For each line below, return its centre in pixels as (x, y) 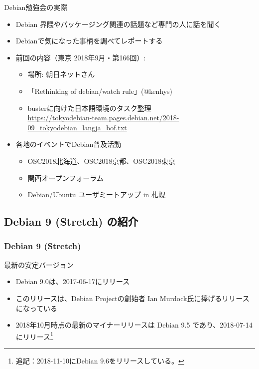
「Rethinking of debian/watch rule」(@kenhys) (100, 91)
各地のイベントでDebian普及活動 (68, 144)
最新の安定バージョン (39, 264)
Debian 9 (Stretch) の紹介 (71, 221)
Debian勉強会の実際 (36, 7)
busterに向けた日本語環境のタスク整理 (89, 108)
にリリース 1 (34, 336)
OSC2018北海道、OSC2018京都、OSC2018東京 (101, 161)
